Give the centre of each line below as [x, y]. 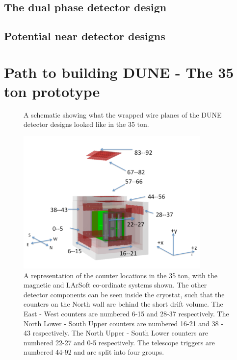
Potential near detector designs [85, 36]
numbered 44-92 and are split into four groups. [94, 352]
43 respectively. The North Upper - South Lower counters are [116, 333]
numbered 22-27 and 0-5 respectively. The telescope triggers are [119, 342]
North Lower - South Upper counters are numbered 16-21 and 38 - [123, 323]
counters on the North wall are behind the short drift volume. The [123, 304]
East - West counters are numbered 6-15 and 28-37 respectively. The [126, 313]
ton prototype [52, 91]
